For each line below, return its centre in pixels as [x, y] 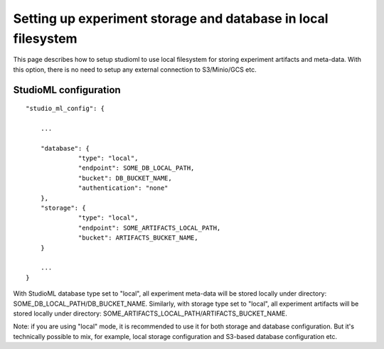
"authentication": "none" [123, 188]
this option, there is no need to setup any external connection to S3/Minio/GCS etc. [135, 69]
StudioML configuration [67, 90]
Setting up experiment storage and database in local [171, 18]
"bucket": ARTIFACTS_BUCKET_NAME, [138, 238]
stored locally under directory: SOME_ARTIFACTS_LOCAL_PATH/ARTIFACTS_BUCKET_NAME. [150, 313]
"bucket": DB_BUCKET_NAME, [125, 178]
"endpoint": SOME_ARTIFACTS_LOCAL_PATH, [150, 228]
